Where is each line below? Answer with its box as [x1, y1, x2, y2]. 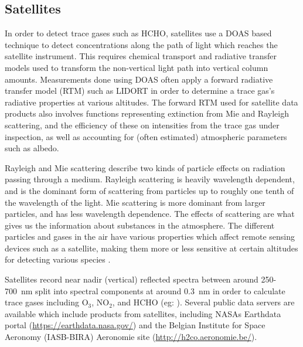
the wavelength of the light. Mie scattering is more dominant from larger [5, 196, 265, 208]
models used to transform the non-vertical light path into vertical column [5, 61, 268, 73]
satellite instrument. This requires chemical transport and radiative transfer [5, 50, 277, 62]
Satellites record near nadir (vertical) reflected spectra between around [5, 273, 258, 285]
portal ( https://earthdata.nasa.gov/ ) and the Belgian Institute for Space [5, 319, 265, 331]
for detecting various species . [5, 253, 111, 266]
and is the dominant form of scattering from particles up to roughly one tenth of [5, 184, 294, 196]
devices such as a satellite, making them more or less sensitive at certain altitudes [5, 241, 298, 254]
